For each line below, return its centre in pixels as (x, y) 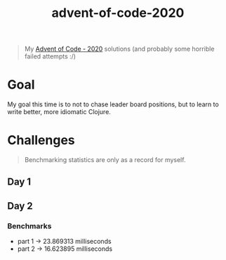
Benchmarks (29, 225)
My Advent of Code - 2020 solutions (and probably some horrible (119, 49)
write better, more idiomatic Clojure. (59, 112)
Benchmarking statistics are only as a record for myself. (105, 160)
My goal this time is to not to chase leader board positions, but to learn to (113, 104)
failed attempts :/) (50, 56)
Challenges (41, 141)
